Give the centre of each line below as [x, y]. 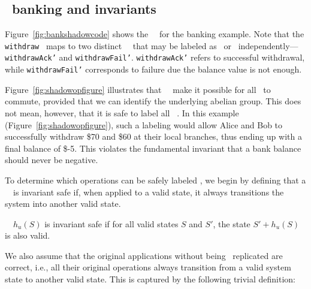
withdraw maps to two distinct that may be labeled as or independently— [152, 45]
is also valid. [28, 235]
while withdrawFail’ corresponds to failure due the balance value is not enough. [153, 69]
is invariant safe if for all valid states [111, 223]
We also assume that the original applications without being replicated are [144, 255]
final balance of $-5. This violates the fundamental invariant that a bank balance [153, 148]
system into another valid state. [63, 204]
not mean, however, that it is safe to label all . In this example [122, 112]
